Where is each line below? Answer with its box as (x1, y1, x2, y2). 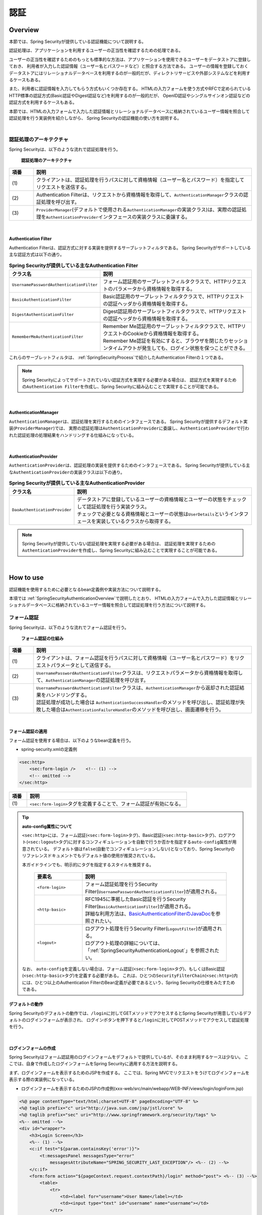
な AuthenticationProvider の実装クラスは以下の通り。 (9, 469, 125, 475)
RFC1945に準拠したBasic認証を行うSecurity (85, 896, 186, 903)
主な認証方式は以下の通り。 (9, 252, 65, 258)
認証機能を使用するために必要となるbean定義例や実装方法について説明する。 (9, 586, 164, 592)
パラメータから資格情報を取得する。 (112, 285, 196, 292)
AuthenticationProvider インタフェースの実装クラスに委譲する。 (46, 214, 190, 221)
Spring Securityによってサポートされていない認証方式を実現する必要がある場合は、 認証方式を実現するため (22, 377, 237, 382)
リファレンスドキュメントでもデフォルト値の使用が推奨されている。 (22, 853, 158, 859)
